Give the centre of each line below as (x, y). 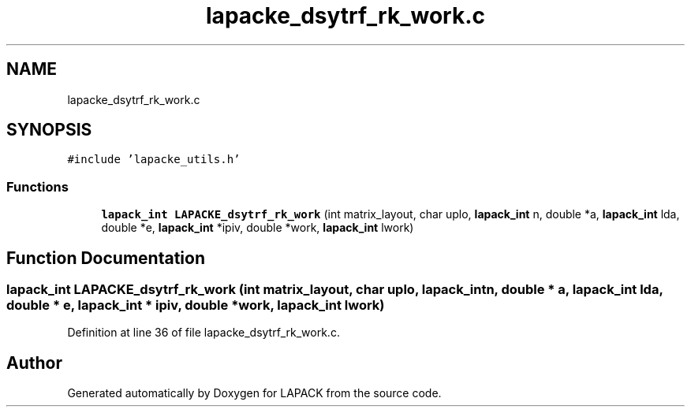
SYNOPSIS (49, 130)
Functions (37, 186)
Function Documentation (106, 258)
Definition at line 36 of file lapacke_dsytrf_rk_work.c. (204, 333)
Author (34, 363)
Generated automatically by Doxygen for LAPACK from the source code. (254, 393)
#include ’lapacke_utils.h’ (154, 160)
